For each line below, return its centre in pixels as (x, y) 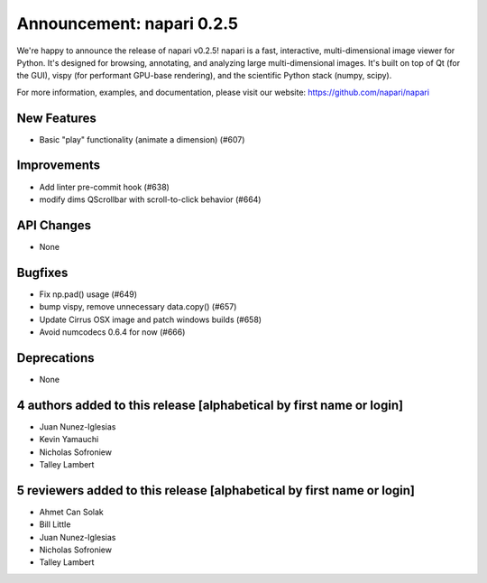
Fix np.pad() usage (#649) (88, 294)
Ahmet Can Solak (71, 512)
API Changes (54, 225)
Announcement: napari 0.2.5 (128, 23)
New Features (56, 118)
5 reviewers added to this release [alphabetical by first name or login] (216, 490)
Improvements (59, 166)
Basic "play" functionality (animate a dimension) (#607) (142, 139)
